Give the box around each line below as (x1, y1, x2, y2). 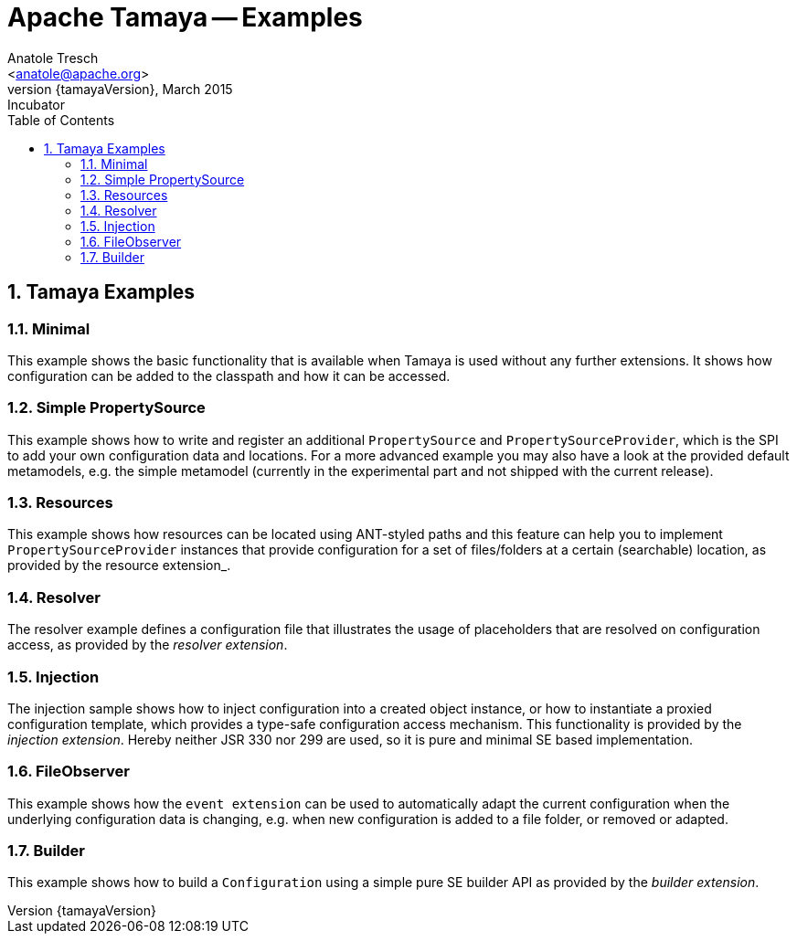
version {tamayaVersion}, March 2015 (7, 80, 233, 97)
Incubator (7, 96, 65, 112)
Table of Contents (7, 111, 115, 128)
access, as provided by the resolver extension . (7, 637, 288, 653)
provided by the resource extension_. (7, 557, 231, 574)
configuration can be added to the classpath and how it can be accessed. (7, 367, 451, 384)
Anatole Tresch (7, 49, 99, 66)
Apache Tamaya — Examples (7, 2, 363, 33)
